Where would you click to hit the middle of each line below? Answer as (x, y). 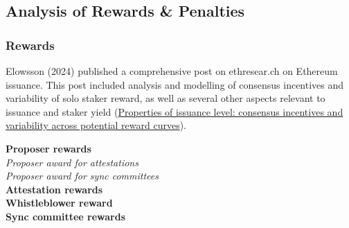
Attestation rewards (54, 189)
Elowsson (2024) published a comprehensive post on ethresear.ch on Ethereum (172, 71)
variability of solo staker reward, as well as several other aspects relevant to (165, 98)
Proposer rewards (48, 148)
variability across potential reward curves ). (96, 125)
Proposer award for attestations (72, 162)
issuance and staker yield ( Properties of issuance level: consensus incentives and (174, 111)
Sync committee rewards (65, 216)
